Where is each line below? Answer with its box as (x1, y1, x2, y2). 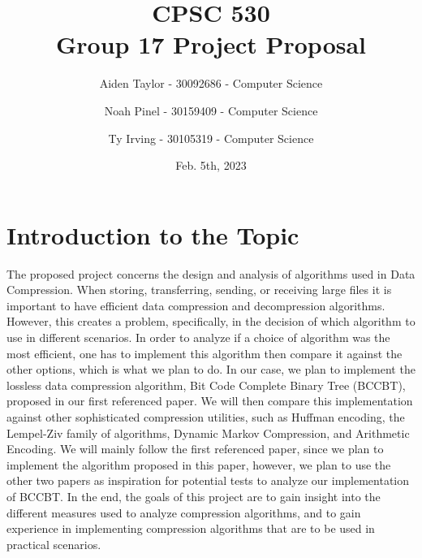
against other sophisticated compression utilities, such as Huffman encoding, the (6, 408, 405, 425)
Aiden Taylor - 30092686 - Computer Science (99, 75, 323, 92)
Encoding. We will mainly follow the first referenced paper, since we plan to (6, 440, 384, 457)
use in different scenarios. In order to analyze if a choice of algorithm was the (6, 329, 390, 345)
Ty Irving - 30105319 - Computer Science (108, 129, 314, 146)
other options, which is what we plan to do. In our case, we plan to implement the (6, 361, 416, 378)
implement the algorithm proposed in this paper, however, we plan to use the (6, 456, 391, 473)
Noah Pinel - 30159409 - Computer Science (104, 102, 318, 119)
